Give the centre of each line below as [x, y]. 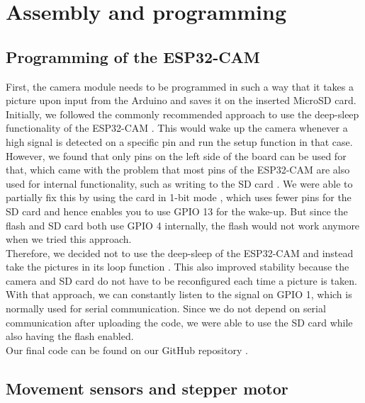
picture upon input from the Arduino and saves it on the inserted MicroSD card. [181, 100]
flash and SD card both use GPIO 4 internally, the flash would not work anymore [183, 225]
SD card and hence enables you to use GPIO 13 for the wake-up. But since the [177, 211]
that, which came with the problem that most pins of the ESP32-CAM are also [178, 170]
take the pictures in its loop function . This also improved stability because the [178, 267]
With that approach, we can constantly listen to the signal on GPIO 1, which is [179, 294]
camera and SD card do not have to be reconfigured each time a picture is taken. [181, 280]
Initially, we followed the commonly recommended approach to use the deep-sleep [182, 114]
